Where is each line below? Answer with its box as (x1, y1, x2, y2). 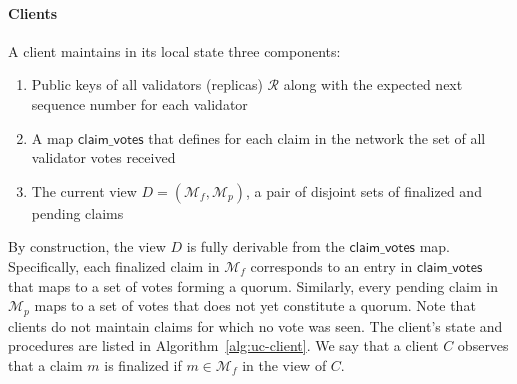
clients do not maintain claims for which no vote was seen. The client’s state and (8, 315, 503, 336)
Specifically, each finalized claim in (8, 255, 220, 276)
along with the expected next (283, 74, 463, 95)
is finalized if (104, 354, 182, 375)
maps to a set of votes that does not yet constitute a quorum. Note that (34, 295, 476, 316)
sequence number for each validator (31, 93, 248, 114)
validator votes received (31, 147, 176, 168)
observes (457, 335, 509, 356)
